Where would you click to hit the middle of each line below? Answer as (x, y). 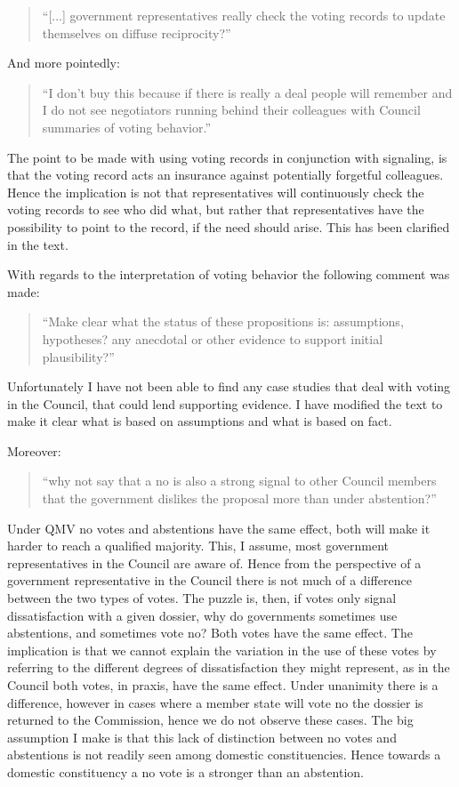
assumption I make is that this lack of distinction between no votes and (202, 737)
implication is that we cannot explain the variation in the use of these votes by (222, 650)
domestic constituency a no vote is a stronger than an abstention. (186, 771)
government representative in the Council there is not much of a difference (209, 580)
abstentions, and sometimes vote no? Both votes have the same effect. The (210, 633)
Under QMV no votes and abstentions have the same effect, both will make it (219, 528)
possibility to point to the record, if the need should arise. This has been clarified (229, 226)
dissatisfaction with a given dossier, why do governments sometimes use (202, 615)
